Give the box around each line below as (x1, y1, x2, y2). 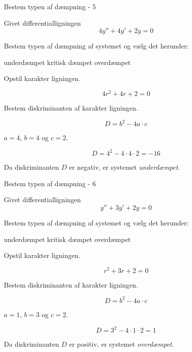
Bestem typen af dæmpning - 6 (4, 178, 96, 188)
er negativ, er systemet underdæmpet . (69, 162, 180, 172)
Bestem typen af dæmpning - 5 (4, 1, 96, 11)
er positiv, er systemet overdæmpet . (69, 339, 174, 349)
